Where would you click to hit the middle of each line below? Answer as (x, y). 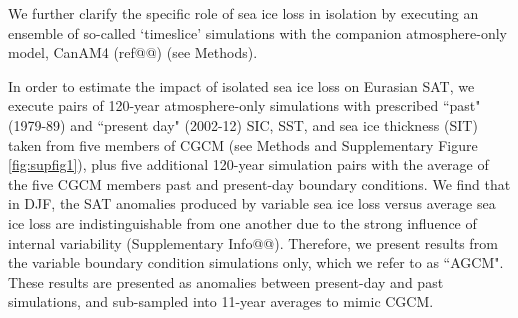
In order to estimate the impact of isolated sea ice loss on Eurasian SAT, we (241, 85)
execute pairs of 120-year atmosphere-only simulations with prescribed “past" (244, 105)
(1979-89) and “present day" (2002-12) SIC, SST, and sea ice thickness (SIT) (243, 124)
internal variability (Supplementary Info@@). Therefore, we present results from (253, 242)
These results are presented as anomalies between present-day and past (226, 281)
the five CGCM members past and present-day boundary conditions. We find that (259, 183)
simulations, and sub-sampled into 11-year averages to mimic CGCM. (221, 301)
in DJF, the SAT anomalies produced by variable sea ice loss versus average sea (252, 203)
